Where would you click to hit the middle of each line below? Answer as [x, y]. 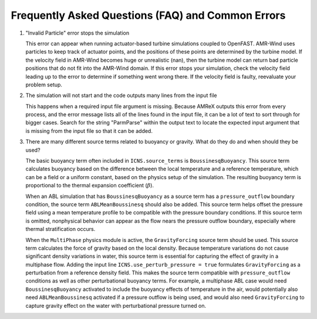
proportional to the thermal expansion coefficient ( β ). [90, 186]
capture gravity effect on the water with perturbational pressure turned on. [116, 305]
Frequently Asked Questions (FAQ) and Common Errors [148, 15]
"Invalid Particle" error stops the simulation [77, 33]
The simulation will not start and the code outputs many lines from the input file [121, 95]
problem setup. [44, 85]
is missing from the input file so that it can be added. [89, 131]
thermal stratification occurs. [60, 229]
